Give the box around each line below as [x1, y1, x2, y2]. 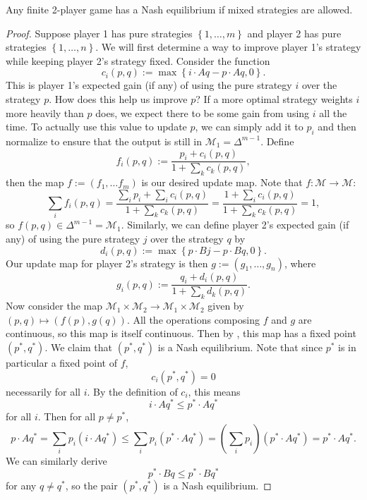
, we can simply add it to [195, 119, 303, 134]
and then [318, 119, 356, 134]
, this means [188, 384, 241, 398]
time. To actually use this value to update [6, 119, 187, 134]
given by [207, 298, 244, 313]
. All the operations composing [126, 312, 260, 327]
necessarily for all [6, 384, 81, 398]
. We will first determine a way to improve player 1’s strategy [95, 39, 361, 54]
